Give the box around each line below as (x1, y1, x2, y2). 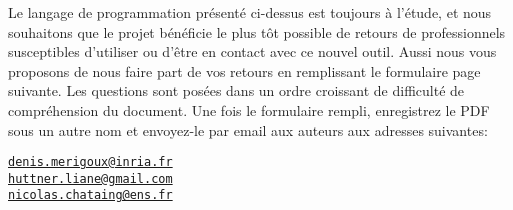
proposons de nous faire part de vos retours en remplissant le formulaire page (8, 60, 481, 81)
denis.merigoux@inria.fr (8, 155, 173, 170)
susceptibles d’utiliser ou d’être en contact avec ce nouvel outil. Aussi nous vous (8, 41, 497, 62)
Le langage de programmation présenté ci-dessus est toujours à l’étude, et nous (8, 2, 492, 22)
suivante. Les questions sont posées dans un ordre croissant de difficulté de (8, 80, 465, 101)
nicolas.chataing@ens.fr (8, 188, 173, 203)
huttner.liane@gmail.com (8, 171, 173, 186)
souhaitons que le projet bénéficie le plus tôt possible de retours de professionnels (8, 21, 506, 42)
